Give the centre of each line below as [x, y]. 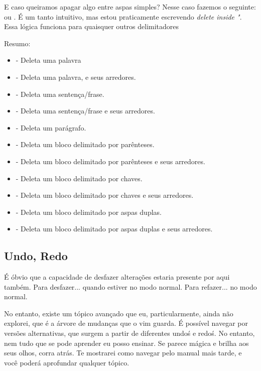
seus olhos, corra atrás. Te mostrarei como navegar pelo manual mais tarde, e [123, 353]
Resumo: [17, 43]
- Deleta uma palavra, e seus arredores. [76, 77]
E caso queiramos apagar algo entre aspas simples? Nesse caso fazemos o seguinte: [130, 7]
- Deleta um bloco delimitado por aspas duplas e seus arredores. [114, 229]
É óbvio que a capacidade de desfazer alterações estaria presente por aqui [117, 277]
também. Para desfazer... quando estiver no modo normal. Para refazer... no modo [130, 286]
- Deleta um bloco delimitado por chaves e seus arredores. [105, 195]
